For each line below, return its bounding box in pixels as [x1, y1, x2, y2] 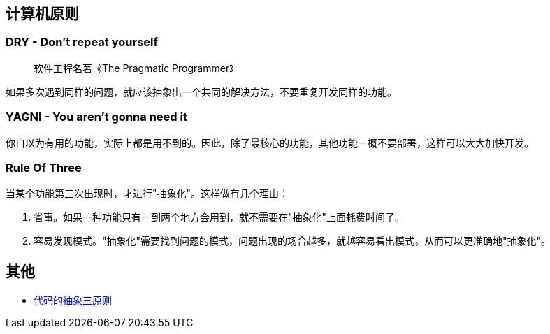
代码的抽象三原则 [34, 294, 112, 307]
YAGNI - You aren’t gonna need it [6, 110, 187, 124]
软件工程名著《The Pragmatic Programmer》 [34, 61, 234, 74]
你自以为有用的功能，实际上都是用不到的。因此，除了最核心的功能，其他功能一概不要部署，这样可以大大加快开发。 [6, 136, 534, 149]
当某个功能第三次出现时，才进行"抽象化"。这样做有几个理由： [6, 187, 289, 200]
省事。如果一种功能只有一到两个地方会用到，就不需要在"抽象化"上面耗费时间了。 [34, 211, 405, 224]
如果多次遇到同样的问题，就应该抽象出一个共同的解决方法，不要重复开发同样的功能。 [6, 85, 397, 98]
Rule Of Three [6, 160, 82, 175]
